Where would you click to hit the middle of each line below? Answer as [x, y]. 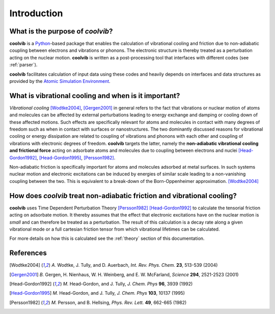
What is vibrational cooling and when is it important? [95, 96]
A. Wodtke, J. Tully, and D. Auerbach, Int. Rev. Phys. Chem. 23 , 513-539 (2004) [135, 265]
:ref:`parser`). [23, 65]
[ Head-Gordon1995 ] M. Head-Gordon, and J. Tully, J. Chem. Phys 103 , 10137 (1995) [97, 293]
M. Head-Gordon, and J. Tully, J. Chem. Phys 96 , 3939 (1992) [128, 284]
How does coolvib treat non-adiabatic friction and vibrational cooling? [123, 196]
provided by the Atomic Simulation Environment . [60, 81]
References [28, 253]
